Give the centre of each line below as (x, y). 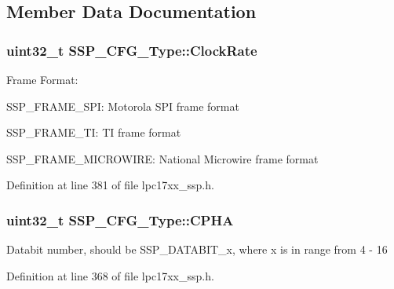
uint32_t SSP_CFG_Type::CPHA (120, 219)
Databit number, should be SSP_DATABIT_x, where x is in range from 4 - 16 (197, 249)
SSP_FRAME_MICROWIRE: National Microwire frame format (162, 158)
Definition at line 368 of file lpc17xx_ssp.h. (110, 275)
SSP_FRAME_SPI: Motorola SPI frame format (123, 106)
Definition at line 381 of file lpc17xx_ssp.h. (110, 185)
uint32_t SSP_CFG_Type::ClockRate (132, 50)
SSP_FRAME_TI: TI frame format (94, 132)
